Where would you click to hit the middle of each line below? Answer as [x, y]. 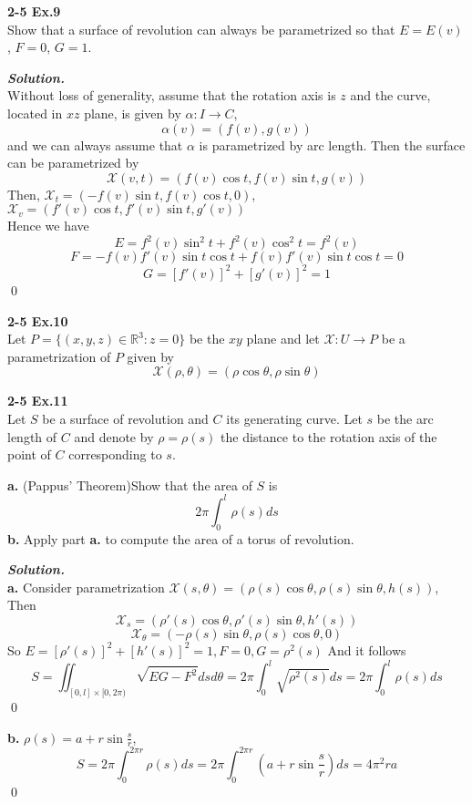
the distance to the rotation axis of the [329, 436]
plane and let [283, 339]
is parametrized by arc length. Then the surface [332, 144]
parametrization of [59, 356]
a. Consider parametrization [86, 587]
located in [35, 113]
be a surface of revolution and [125, 418]
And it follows [367, 649]
